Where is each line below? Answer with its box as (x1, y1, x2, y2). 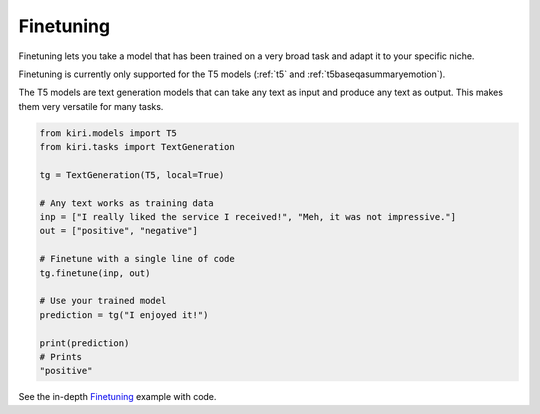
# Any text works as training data (39, 197, 214, 209)
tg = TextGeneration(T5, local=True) (39, 169, 225, 180)
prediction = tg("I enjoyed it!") (39, 309, 209, 320)
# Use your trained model (39, 295, 167, 307)
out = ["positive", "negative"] (39, 225, 199, 237)
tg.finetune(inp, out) (39, 267, 151, 279)
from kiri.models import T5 (39, 127, 177, 139)
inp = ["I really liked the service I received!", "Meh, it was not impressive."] (39, 211, 457, 223)
